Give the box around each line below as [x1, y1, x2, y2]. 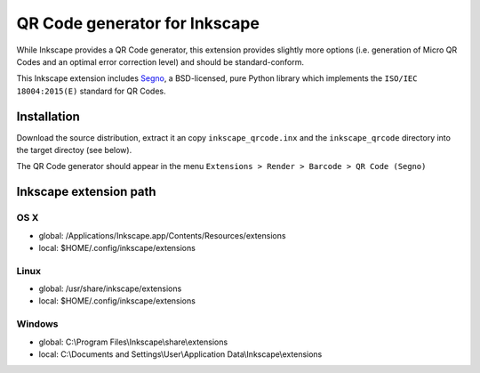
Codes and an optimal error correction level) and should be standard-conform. [16, 56, 305, 67]
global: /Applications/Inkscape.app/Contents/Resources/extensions [38, 230, 286, 240]
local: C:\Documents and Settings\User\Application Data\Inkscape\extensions [38, 349, 323, 360]
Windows [16, 318, 59, 330]
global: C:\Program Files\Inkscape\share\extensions [38, 337, 228, 347]
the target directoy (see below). [16, 145, 132, 156]
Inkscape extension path [16, 184, 156, 199]
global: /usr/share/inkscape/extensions [38, 283, 182, 294]
